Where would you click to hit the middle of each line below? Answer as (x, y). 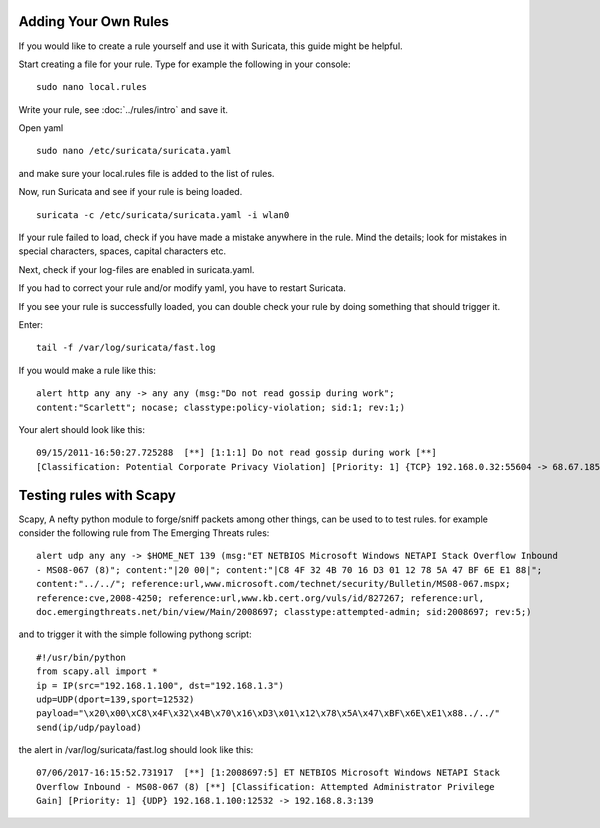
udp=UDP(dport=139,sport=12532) (115, 699)
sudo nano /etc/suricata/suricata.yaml (134, 151)
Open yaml (41, 128)
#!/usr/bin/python (81, 657)
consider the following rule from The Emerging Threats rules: (144, 533)
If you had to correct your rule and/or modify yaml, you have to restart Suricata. (182, 288)
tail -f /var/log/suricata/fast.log (126, 348)
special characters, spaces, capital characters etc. (122, 251)
